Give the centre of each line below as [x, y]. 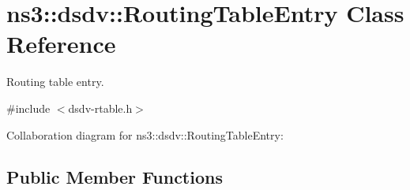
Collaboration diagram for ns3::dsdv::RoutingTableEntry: [145, 134]
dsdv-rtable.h [100, 108]
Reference [61, 44]
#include [28, 108]
